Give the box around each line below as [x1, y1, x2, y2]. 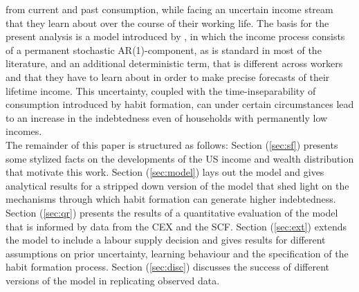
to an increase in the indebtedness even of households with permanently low [6, 110, 328, 125]
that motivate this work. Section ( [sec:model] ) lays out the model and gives [6, 165, 324, 179]
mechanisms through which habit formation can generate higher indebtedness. [6, 192, 336, 206]
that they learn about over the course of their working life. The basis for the [6, 15, 329, 30]
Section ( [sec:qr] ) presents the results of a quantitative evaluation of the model [6, 205, 338, 219]
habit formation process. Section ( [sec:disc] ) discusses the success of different [6, 259, 329, 274]
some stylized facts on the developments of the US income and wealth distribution [6, 151, 354, 165]
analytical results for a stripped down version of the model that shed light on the [6, 178, 349, 192]
